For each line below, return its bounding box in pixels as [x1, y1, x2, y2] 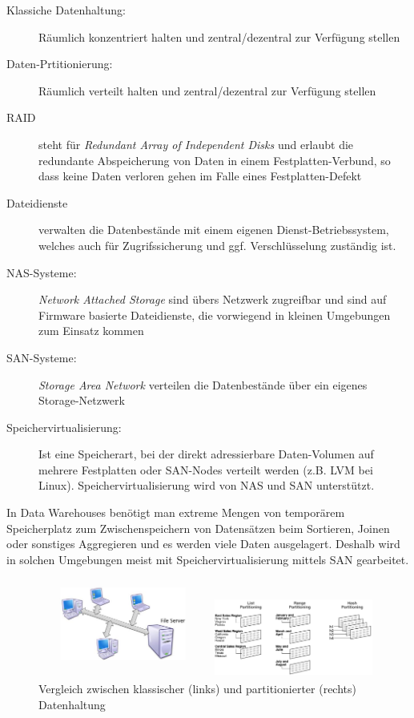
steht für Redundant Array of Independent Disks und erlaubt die [38, 135, 354, 152]
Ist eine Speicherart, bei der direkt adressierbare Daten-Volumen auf [38, 446, 374, 462]
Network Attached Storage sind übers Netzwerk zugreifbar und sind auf [38, 291, 387, 308]
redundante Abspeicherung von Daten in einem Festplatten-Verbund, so [38, 151, 391, 168]
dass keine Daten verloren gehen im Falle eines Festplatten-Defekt [38, 167, 362, 184]
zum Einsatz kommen [38, 322, 144, 339]
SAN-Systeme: [6, 349, 77, 365]
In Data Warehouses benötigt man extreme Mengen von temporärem [6, 504, 345, 521]
